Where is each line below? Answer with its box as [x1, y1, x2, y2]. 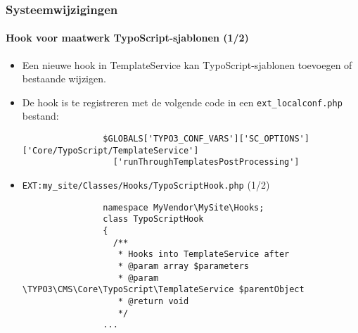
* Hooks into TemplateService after [117, 249, 290, 260]
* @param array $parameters [117, 260, 249, 271]
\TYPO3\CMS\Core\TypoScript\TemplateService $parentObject [22, 284, 305, 295]
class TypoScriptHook [103, 214, 204, 225]
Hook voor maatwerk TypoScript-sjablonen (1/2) [6, 30, 249, 45]
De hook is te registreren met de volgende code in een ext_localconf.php [22, 94, 343, 109]
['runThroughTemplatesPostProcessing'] [113, 157, 300, 168]
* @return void [117, 296, 189, 306]
